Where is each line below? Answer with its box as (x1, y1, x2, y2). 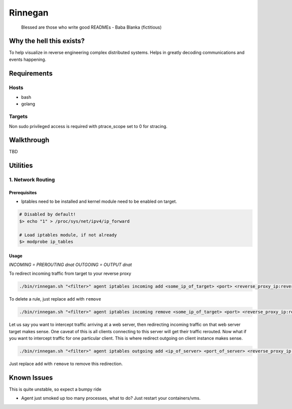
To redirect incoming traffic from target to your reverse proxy (9, 270, 131, 277)
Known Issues (9, 373, 53, 382)
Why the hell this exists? (9, 37, 85, 45)
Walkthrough (9, 136, 50, 144)
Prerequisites (9, 190, 37, 196)
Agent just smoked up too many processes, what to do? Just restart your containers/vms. (21, 395, 201, 401)
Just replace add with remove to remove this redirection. (9, 361, 123, 367)
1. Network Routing (9, 177, 55, 183)
